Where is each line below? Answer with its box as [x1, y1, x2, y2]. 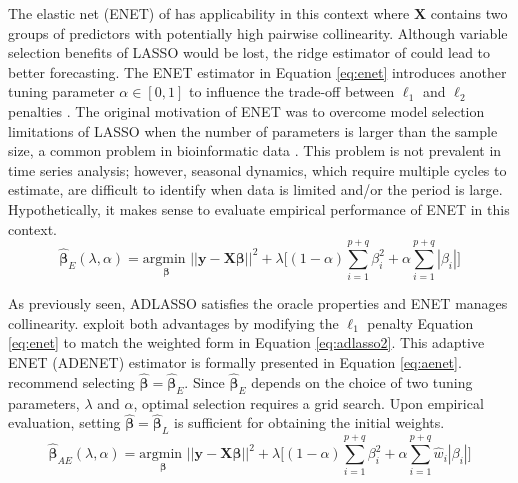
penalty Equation [367, 312, 474, 333]
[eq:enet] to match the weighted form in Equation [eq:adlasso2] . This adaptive [8, 332, 485, 353]
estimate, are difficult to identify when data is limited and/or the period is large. [8, 179, 503, 200]
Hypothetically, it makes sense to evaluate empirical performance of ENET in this [8, 198, 510, 219]
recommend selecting [8, 371, 135, 392]
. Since [184, 371, 225, 392]
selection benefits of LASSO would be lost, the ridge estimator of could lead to [8, 42, 491, 63]
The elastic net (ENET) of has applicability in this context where [8, 3, 410, 23]
